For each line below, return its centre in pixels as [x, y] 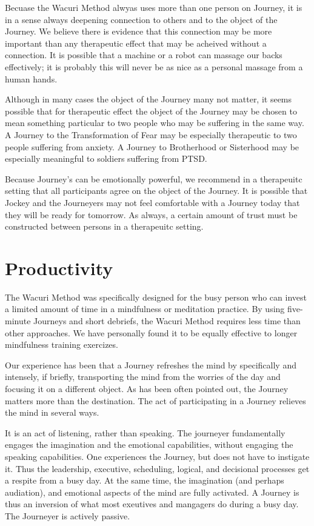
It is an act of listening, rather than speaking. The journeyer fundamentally [145, 432]
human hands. [31, 78]
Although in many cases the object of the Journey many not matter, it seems [149, 99]
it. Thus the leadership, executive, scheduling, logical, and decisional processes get [157, 468]
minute [18, 321]
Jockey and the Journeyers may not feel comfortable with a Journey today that [152, 202]
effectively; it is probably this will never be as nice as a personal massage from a [154, 66]
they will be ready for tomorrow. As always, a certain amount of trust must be [151, 214]
